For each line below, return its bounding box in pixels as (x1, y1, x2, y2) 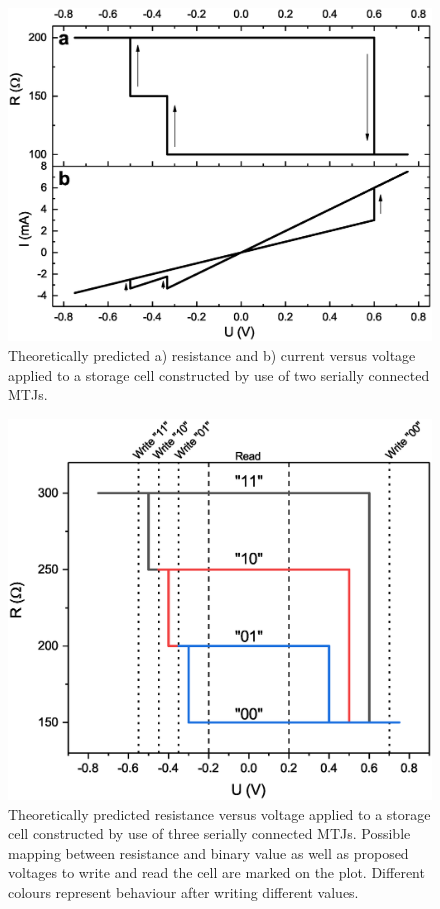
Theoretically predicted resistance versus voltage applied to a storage (8, 803, 431, 824)
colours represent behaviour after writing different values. (8, 882, 359, 902)
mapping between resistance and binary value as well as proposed (8, 842, 409, 863)
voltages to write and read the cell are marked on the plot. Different (8, 862, 425, 883)
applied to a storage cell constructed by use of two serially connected (8, 364, 430, 385)
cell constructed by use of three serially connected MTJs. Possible (8, 823, 411, 844)
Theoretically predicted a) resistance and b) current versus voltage (8, 344, 416, 365)
